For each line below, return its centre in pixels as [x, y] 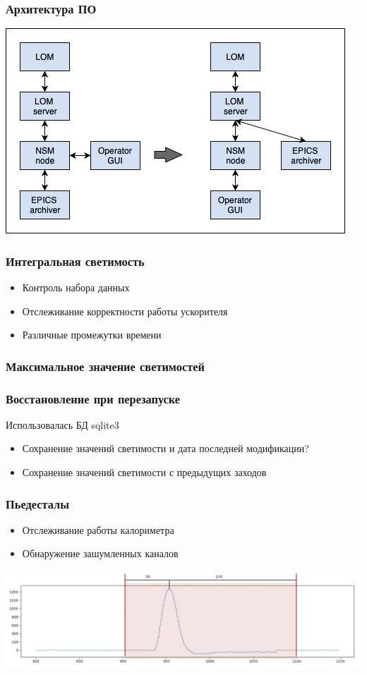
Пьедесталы [37, 503]
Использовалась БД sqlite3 [62, 424]
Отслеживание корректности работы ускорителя [125, 311]
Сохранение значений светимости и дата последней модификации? [166, 448]
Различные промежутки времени [92, 335]
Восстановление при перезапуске [93, 398]
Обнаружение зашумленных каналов [100, 553]
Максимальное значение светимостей [105, 366]
